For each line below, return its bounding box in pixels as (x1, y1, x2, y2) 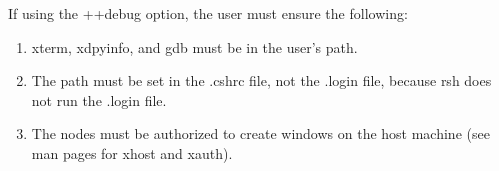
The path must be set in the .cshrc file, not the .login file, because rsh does (31, 70, 492, 91)
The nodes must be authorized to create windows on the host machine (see (31, 123, 490, 144)
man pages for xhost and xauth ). (31, 142, 233, 163)
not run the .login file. (31, 89, 167, 110)
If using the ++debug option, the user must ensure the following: (8, 3, 408, 23)
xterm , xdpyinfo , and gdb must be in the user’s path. (31, 36, 358, 57)
